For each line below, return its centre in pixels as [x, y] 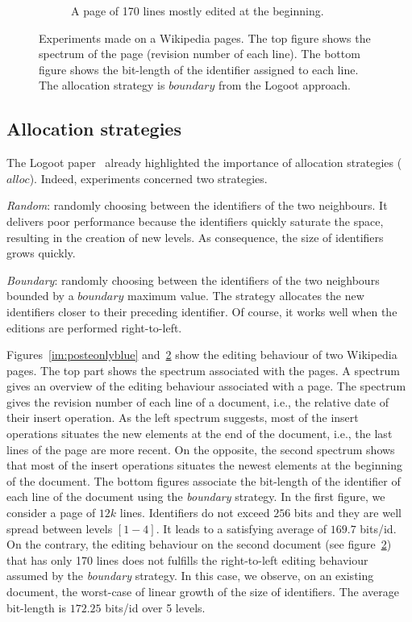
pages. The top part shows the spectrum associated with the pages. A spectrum [203, 370]
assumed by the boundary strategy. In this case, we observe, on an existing [190, 576]
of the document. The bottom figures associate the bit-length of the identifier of [204, 480]
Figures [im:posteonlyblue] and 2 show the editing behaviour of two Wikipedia [202, 355]
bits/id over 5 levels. [155, 607]
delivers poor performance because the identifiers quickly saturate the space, [195, 221]
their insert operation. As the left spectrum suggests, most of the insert [183, 417]
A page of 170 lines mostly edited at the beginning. [198, 10]
